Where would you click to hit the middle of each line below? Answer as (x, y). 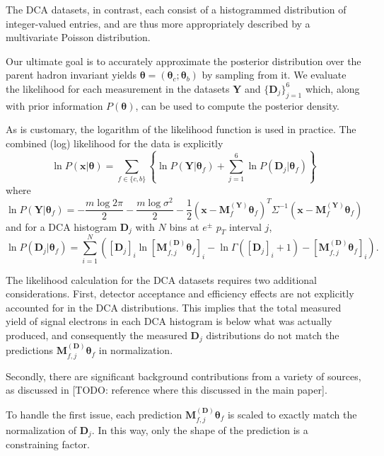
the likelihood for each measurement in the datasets (118, 88)
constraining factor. (48, 444)
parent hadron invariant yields (71, 75)
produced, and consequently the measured (97, 335)
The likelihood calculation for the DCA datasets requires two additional (162, 279)
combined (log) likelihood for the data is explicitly (115, 143)
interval (245, 226)
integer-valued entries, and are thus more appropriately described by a (158, 23)
